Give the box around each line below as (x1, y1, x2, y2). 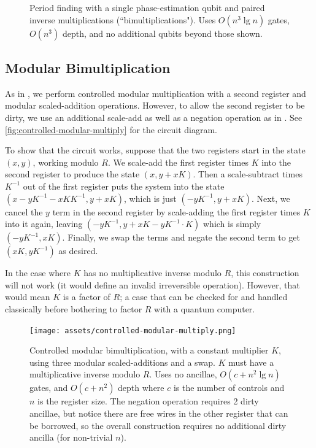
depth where (118, 381, 164, 394)
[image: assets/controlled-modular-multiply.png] (29, 326, 236, 335)
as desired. (58, 244, 98, 257)
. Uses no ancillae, (149, 368, 217, 380)
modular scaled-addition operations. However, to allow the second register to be (5, 99, 305, 112)
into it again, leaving (5, 217, 83, 230)
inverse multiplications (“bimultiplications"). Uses (29, 13, 216, 26)
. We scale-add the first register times (107, 155, 249, 168)
